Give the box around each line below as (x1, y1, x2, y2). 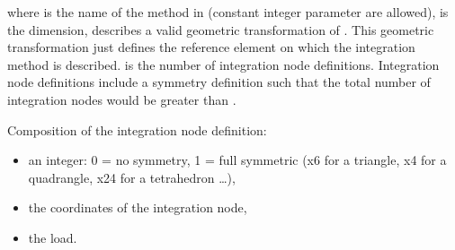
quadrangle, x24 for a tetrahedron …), (28, 168, 236, 186)
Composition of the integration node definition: (7, 120, 267, 139)
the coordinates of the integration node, (28, 198, 247, 217)
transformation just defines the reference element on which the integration (7, 38, 415, 56)
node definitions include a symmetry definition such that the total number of (7, 73, 431, 91)
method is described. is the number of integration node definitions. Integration (7, 55, 440, 73)
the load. (28, 228, 77, 246)
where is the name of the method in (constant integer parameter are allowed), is (7, 3, 449, 21)
